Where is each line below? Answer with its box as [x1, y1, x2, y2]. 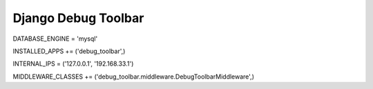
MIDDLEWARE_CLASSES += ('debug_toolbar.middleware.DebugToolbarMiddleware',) [12, 72, 255, 81]
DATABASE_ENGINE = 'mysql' [12, 34, 98, 43]
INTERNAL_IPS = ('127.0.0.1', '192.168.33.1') [12, 59, 134, 68]
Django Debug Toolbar [12, 10, 144, 26]
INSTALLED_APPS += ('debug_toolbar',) [12, 47, 126, 55]
